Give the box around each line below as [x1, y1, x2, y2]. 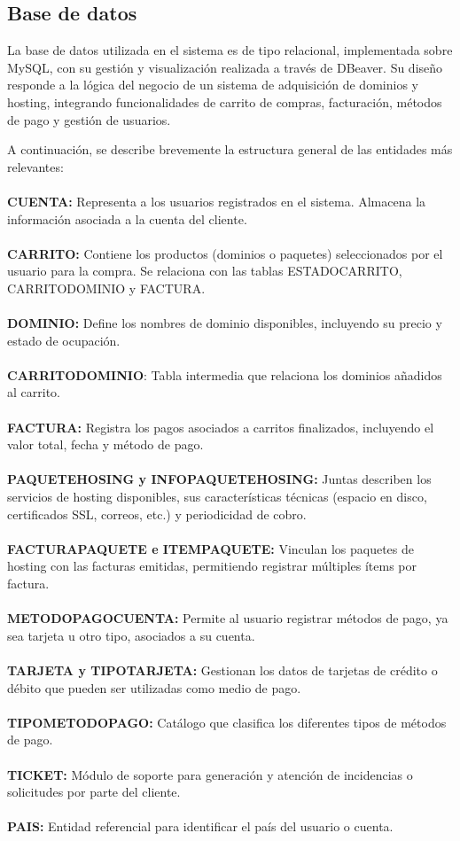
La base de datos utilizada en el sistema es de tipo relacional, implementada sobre [7, 41, 453, 59]
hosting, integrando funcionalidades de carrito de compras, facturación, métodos [7, 92, 442, 111]
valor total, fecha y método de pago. [7, 435, 204, 454]
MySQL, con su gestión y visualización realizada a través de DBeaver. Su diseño [7, 58, 443, 76]
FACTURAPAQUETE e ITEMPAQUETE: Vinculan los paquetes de [7, 539, 415, 557]
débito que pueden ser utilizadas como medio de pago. [7, 678, 301, 697]
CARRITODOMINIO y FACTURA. [7, 278, 206, 297]
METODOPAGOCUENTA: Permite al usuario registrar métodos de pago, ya [7, 609, 448, 627]
